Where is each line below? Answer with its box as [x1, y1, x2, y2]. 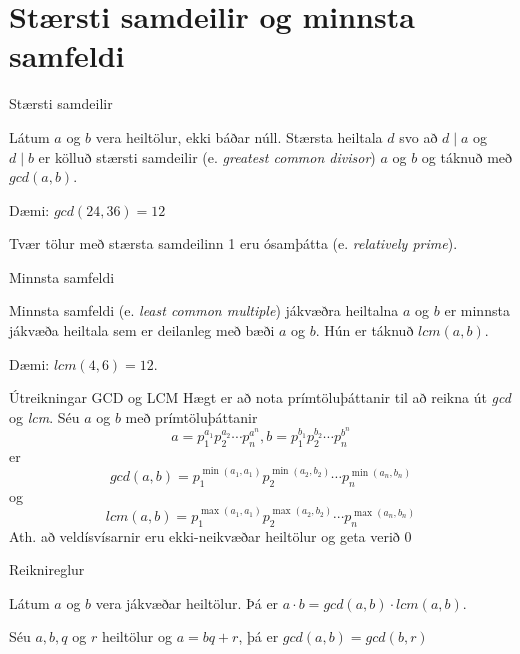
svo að [399, 126, 438, 147]
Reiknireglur [9, 559, 85, 580]
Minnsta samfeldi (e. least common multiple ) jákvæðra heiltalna [9, 300, 399, 321]
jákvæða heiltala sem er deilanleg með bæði [9, 320, 275, 341]
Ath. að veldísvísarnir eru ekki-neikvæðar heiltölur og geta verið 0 [9, 525, 412, 546]
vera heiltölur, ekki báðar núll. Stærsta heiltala [95, 126, 383, 147]
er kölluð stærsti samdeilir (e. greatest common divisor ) [38, 146, 376, 167]
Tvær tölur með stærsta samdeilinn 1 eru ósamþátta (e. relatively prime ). [9, 233, 458, 254]
